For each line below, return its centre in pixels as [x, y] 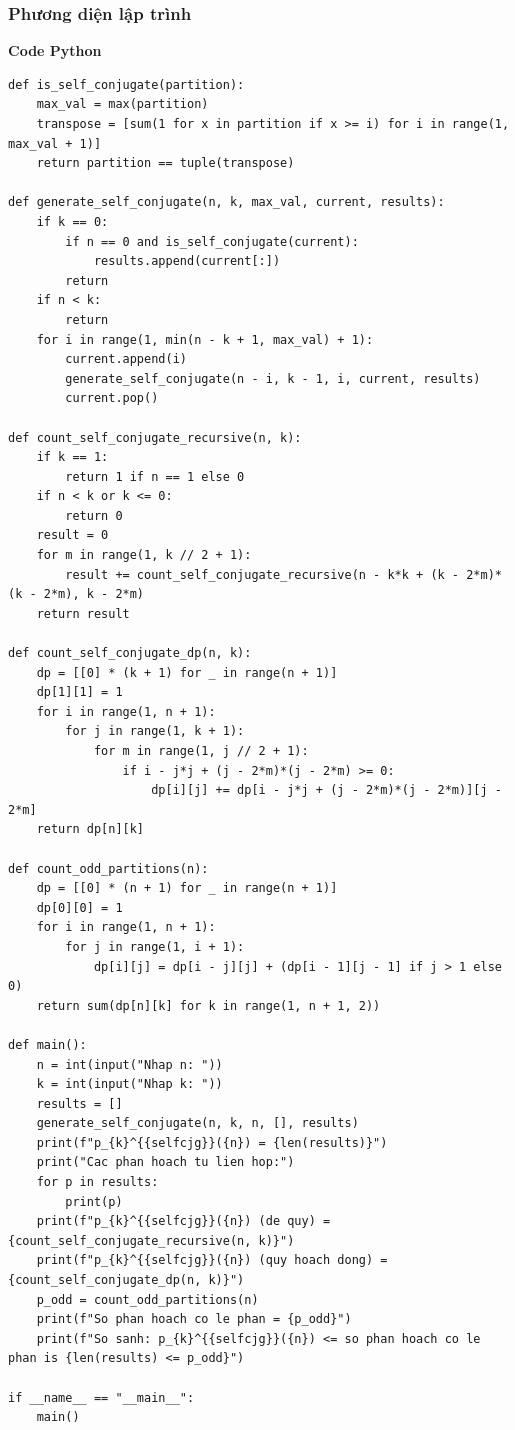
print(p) [94, 1201]
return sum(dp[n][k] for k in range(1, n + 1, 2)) [208, 1005]
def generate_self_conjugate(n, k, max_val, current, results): [226, 202]
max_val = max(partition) [122, 104]
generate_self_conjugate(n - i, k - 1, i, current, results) [273, 378]
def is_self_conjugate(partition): [126, 84]
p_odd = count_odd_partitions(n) [147, 1299]
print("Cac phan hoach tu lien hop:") [165, 1162]
